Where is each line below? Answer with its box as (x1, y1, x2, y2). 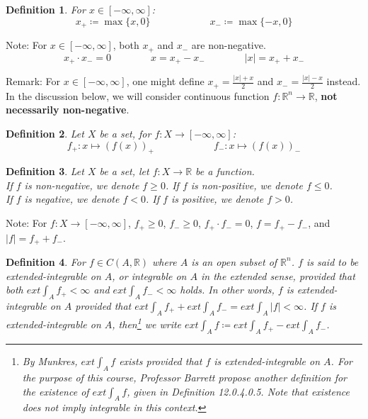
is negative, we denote (24, 191, 120, 206)
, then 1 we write (112, 315, 182, 332)
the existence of (22, 384, 89, 398)
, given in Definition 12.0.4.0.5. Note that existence (127, 384, 350, 398)
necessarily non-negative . (6, 102, 130, 117)
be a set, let (99, 164, 149, 179)
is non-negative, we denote (24, 177, 139, 192)
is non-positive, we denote (190, 177, 303, 192)
